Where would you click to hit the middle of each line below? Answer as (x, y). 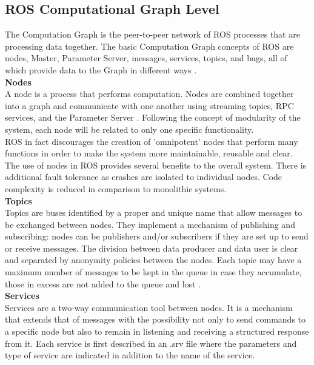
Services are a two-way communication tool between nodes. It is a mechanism (149, 307)
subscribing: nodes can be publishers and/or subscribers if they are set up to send (157, 236)
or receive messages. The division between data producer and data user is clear (152, 248)
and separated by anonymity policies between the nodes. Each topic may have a (153, 260)
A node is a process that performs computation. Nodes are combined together (149, 94)
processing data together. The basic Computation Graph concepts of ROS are (149, 46)
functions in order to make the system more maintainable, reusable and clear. (149, 153)
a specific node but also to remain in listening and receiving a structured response (157, 331)
